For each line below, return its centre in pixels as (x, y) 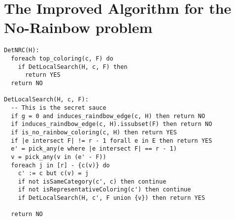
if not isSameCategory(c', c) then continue (92, 181)
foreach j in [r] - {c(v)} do (60, 165)
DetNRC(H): (22, 50)
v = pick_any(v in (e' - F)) (59, 157)
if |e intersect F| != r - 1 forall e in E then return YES (112, 141)
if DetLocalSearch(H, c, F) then (73, 67)
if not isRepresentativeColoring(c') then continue (104, 190)
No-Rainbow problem (78, 27)
